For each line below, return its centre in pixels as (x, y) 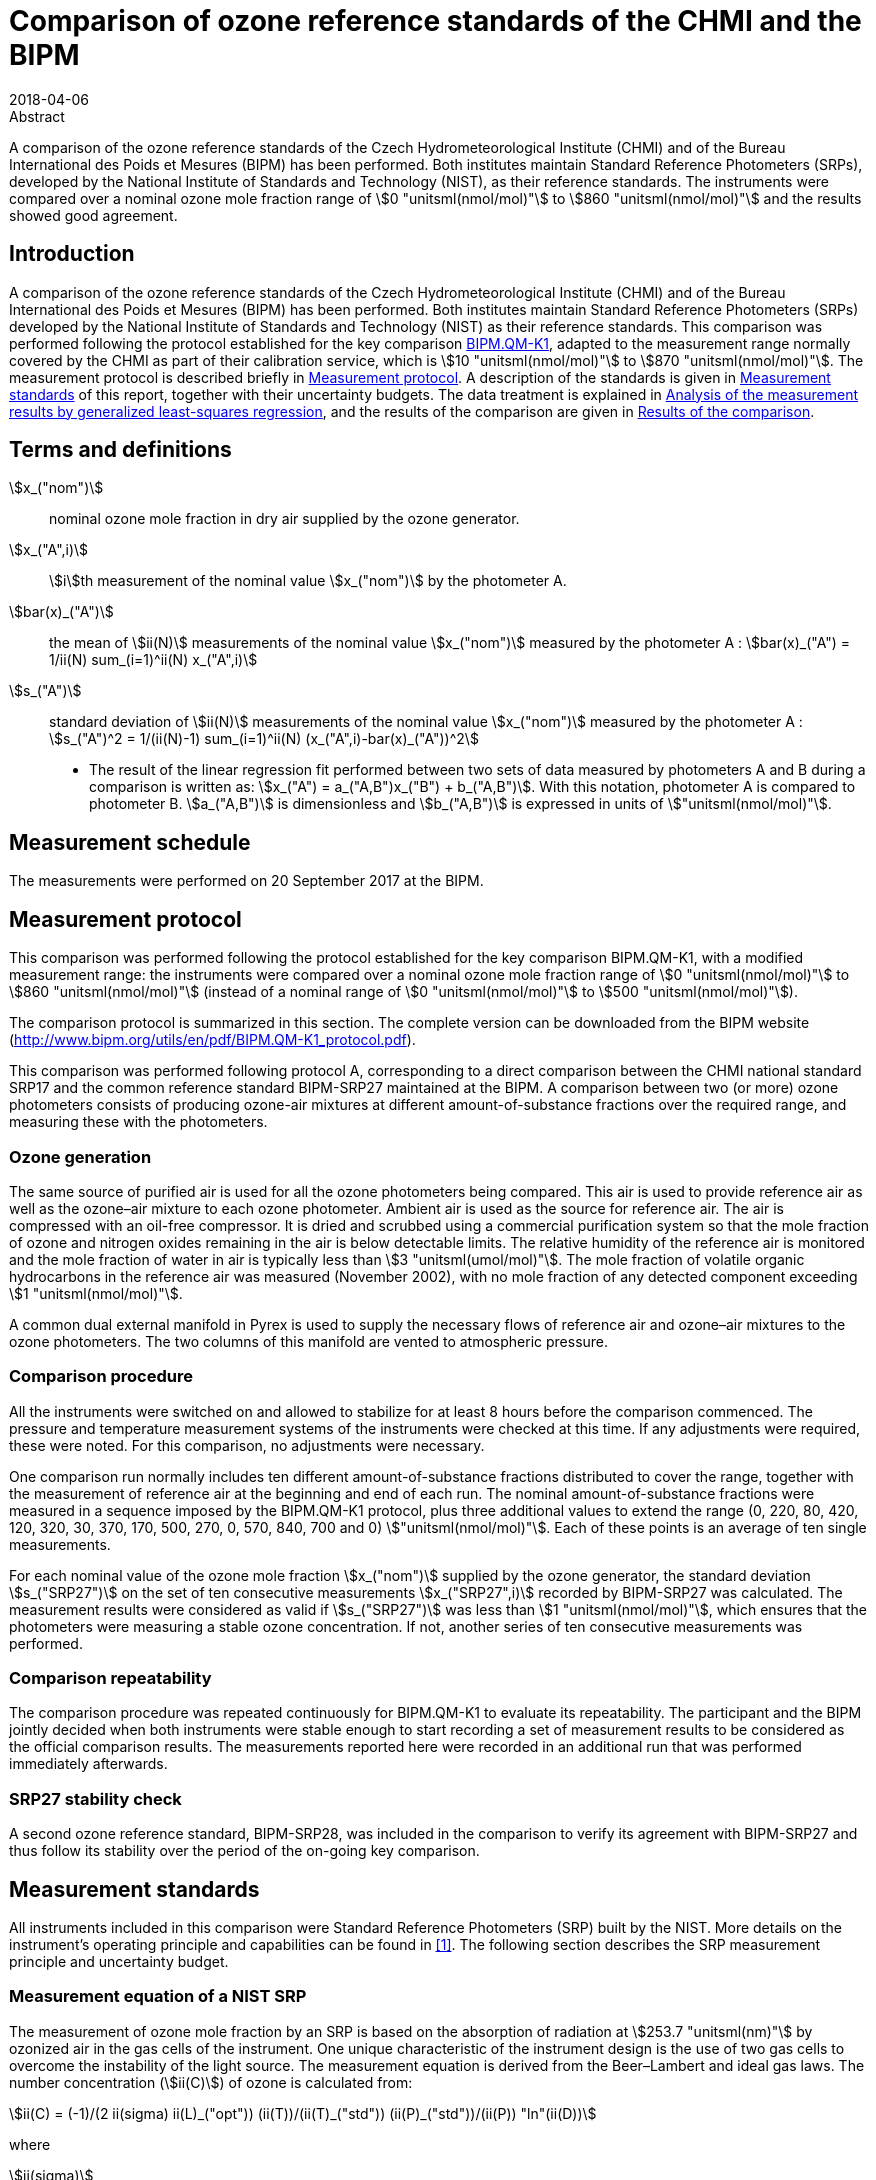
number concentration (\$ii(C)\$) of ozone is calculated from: (211, 2082)
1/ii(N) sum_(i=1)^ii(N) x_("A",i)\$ (153, 660)
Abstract (37, 116)
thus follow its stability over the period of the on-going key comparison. (244, 1851)
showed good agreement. (93, 215)
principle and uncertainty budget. (119, 1961)
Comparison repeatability (110, 1678)
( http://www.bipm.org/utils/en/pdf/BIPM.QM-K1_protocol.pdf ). (212, 1040)
